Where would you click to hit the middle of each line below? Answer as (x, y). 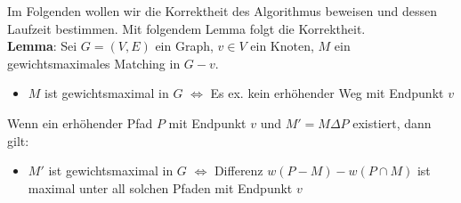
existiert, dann (392, 122)
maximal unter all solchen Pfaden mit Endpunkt (160, 187)
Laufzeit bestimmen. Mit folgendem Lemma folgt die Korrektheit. (186, 28)
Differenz (239, 171)
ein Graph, (184, 46)
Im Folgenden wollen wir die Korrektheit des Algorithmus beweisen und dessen (222, 11)
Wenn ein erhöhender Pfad (80, 122)
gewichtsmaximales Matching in (94, 63)
